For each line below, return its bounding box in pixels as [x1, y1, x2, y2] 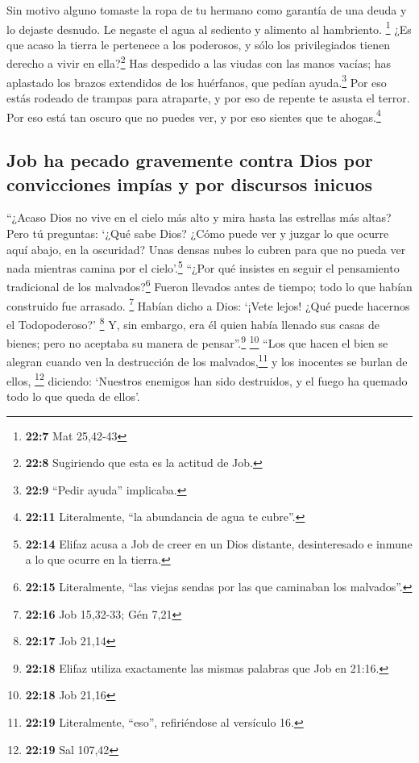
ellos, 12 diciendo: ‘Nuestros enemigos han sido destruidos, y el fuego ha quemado [6, 369, 408, 389]
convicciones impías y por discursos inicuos [6, 171, 373, 196]
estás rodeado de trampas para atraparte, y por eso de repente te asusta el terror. [6, 89, 410, 106]
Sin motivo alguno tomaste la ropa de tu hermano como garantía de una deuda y [6, 2, 407, 18]
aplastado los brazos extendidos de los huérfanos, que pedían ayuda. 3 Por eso [6, 71, 387, 90]
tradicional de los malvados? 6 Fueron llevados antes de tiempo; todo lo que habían [6, 276, 413, 295]
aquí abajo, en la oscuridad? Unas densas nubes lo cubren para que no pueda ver [6, 240, 406, 257]
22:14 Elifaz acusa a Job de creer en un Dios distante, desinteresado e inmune [25, 535, 413, 552]
